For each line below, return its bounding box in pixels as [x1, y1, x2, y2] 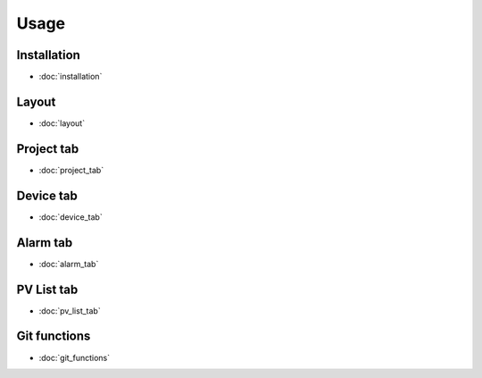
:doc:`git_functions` [38, 352, 111, 363]
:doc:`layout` [38, 117, 85, 129]
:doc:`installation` [38, 71, 103, 82]
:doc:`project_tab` [38, 164, 104, 175]
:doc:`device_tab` [38, 211, 103, 223]
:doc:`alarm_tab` [38, 258, 99, 269]
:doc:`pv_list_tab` [38, 305, 102, 316]
